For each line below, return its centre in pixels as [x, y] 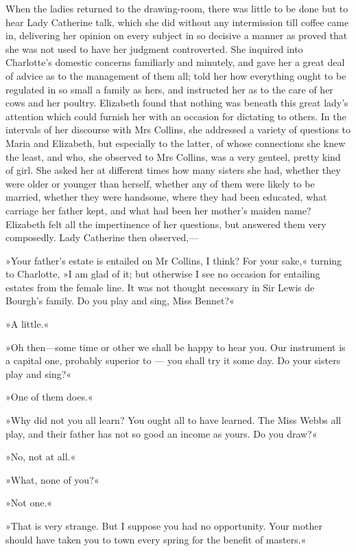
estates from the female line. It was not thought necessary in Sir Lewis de [160, 287]
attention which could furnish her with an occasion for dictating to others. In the [176, 116]
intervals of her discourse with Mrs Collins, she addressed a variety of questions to [178, 130]
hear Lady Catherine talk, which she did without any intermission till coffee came [177, 22]
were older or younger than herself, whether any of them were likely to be [160, 183]
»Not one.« [29, 503]
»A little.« [27, 324]
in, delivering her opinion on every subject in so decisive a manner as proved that [177, 35]
